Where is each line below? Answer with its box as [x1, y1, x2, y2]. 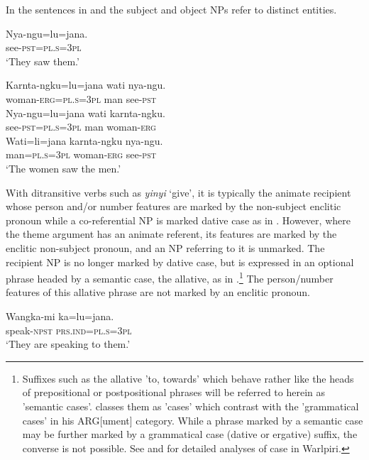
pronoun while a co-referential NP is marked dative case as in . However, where [6, 212, 351, 227]
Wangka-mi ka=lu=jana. [6, 308, 114, 323]
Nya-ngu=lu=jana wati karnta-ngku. [6, 105, 165, 120]
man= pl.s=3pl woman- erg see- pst [6, 147, 156, 162]
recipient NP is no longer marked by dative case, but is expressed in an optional [6, 254, 354, 269]
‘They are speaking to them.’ [6, 336, 131, 351]
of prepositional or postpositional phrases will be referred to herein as [22, 385, 326, 400]
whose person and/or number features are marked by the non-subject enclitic [6, 199, 341, 214]
